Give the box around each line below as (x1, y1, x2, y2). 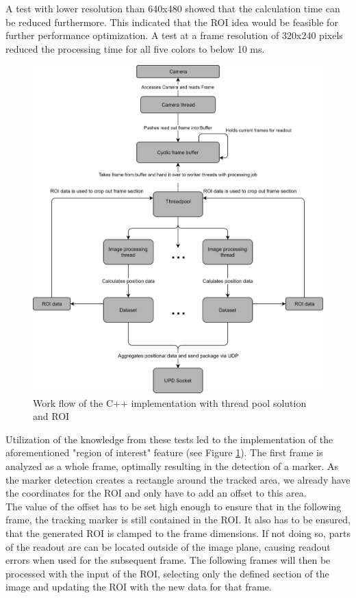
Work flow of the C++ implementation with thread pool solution (33, 395, 307, 410)
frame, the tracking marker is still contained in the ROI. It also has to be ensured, (5, 512, 351, 527)
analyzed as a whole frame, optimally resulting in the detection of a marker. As (5, 459, 339, 473)
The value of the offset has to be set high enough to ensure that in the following (5, 499, 342, 513)
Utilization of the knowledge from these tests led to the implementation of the (5, 432, 333, 446)
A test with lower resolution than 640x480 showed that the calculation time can (5, 1, 340, 15)
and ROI (33, 409, 70, 423)
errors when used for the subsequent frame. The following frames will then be (5, 553, 331, 567)
